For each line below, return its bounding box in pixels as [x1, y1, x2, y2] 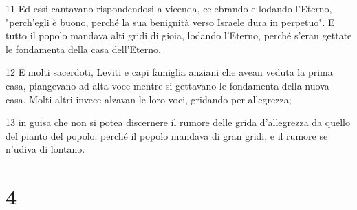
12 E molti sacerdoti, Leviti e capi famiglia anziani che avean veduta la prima [6, 65, 333, 79]
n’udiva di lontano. [6, 142, 85, 156]
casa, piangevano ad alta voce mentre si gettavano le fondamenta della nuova [6, 78, 329, 92]
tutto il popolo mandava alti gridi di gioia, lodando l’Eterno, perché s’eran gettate [6, 28, 352, 43]
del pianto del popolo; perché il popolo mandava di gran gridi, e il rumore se [6, 128, 328, 143]
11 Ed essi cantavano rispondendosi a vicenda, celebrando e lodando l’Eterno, [6, 1, 332, 15]
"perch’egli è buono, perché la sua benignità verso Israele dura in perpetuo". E [6, 14, 335, 29]
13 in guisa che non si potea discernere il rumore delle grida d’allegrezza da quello [6, 115, 350, 129]
